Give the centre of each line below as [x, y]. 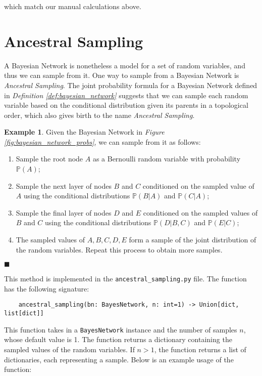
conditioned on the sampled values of [200, 212]
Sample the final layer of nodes [64, 212]
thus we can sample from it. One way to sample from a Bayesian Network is [122, 75]
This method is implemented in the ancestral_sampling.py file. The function [125, 279]
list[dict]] [24, 314]
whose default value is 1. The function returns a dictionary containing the [118, 339]
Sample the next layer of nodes [64, 185]
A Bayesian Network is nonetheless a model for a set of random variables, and [125, 65]
